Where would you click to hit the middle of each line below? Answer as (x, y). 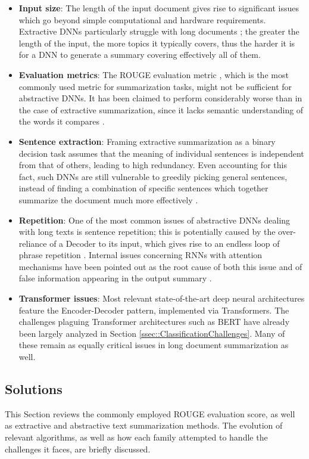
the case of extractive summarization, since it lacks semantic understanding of (161, 109)
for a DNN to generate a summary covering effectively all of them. (140, 55)
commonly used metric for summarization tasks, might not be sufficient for (155, 86)
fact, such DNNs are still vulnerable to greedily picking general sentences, (153, 176)
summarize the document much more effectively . (108, 199)
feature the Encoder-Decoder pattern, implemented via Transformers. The (154, 310)
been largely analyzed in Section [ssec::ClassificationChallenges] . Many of (152, 333)
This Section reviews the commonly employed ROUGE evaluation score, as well (150, 413)
